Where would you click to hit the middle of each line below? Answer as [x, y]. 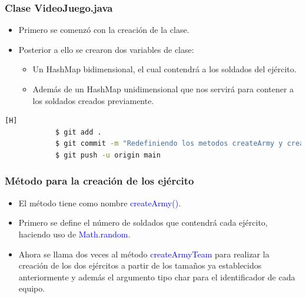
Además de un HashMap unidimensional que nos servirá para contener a [163, 89]
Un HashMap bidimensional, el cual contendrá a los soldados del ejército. [164, 69]
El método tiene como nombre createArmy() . [100, 202]
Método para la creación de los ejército [99, 181]
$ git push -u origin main [108, 155]
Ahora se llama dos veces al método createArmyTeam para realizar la [144, 254]
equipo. [32, 288]
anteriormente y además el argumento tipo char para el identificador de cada [157, 277]
